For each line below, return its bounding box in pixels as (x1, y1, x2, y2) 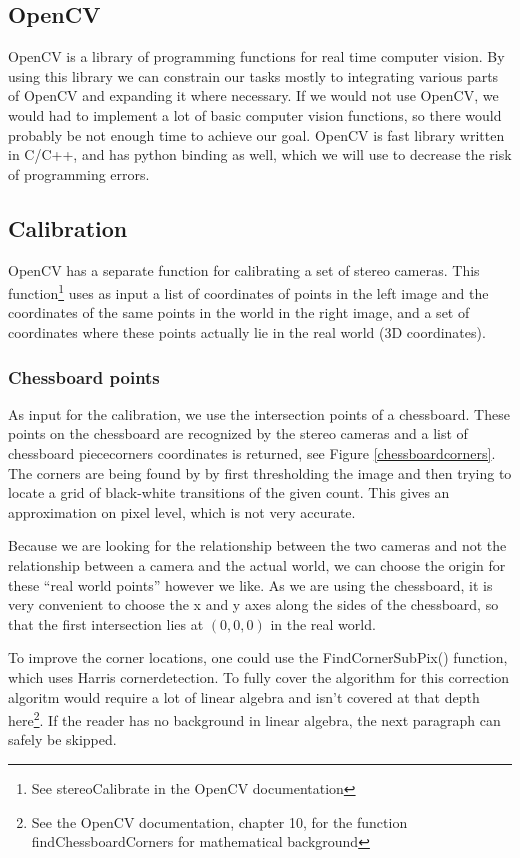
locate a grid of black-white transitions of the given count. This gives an (8, 482, 450, 503)
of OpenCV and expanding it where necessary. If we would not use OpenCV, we (8, 85, 499, 106)
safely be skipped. (8, 729, 117, 750)
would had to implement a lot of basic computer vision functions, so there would (8, 104, 502, 125)
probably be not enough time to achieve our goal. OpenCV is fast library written (8, 124, 505, 145)
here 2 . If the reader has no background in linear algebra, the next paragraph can (8, 707, 501, 730)
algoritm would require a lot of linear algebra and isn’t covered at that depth (8, 686, 480, 707)
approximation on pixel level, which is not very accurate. (8, 501, 356, 522)
